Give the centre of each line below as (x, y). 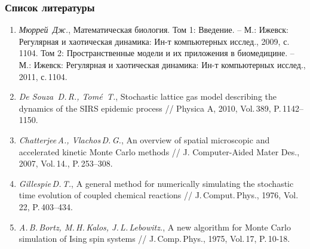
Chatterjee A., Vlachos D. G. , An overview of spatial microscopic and (144, 139)
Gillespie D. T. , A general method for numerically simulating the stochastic (156, 183)
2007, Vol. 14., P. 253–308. (66, 163)
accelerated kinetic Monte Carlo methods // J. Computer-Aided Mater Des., (159, 151)
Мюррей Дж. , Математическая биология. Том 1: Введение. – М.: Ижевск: (154, 30)
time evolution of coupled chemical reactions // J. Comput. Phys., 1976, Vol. (159, 195)
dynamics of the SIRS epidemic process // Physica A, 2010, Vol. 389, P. (150, 108)
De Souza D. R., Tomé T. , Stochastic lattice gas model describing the (148, 96)
